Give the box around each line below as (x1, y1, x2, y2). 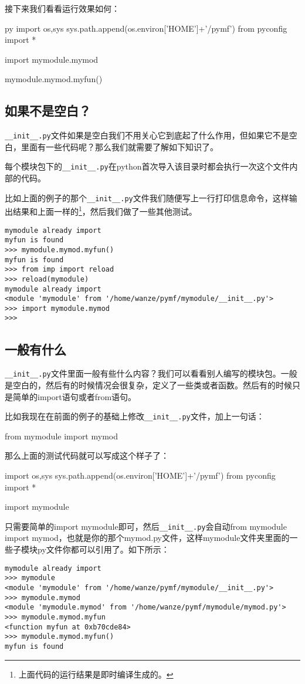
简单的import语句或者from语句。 (12, 390, 137, 402)
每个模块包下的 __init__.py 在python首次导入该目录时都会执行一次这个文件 (5, 160, 290, 172)
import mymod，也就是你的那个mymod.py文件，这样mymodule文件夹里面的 (5, 531, 290, 544)
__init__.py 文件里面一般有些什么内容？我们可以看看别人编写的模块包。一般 (5, 367, 297, 380)
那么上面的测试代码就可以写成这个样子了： (5, 449, 169, 462)
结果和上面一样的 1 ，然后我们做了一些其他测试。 (12, 204, 197, 217)
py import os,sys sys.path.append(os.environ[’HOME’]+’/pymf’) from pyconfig (5, 22, 287, 34)
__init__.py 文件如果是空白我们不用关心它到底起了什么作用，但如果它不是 (5, 129, 289, 141)
